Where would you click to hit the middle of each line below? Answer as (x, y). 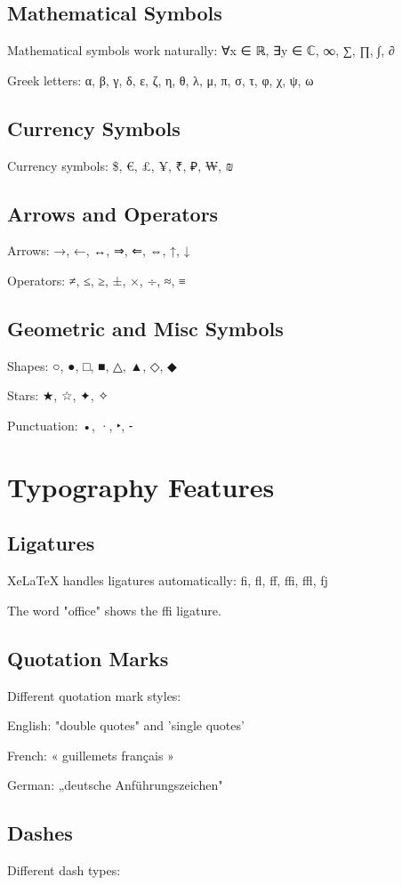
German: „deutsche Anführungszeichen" (115, 785)
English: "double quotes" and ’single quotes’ (126, 725)
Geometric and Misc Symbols (145, 328)
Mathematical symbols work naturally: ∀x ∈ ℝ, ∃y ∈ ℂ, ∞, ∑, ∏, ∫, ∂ (201, 50)
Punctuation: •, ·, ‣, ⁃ (70, 425)
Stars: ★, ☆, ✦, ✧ (58, 395)
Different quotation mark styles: (94, 695)
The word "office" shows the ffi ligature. (114, 610)
